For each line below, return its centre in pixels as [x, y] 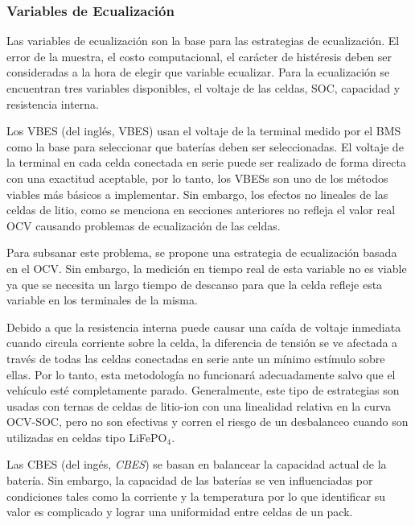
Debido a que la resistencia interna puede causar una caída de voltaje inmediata [204, 327]
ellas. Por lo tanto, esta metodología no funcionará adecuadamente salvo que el [201, 374]
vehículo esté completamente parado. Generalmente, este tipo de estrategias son [203, 390]
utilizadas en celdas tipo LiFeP [82, 437]
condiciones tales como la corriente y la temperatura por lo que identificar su [196, 496]
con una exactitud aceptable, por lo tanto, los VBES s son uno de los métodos [197, 178]
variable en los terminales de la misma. [102, 300]
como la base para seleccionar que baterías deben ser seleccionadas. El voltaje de [205, 146]
